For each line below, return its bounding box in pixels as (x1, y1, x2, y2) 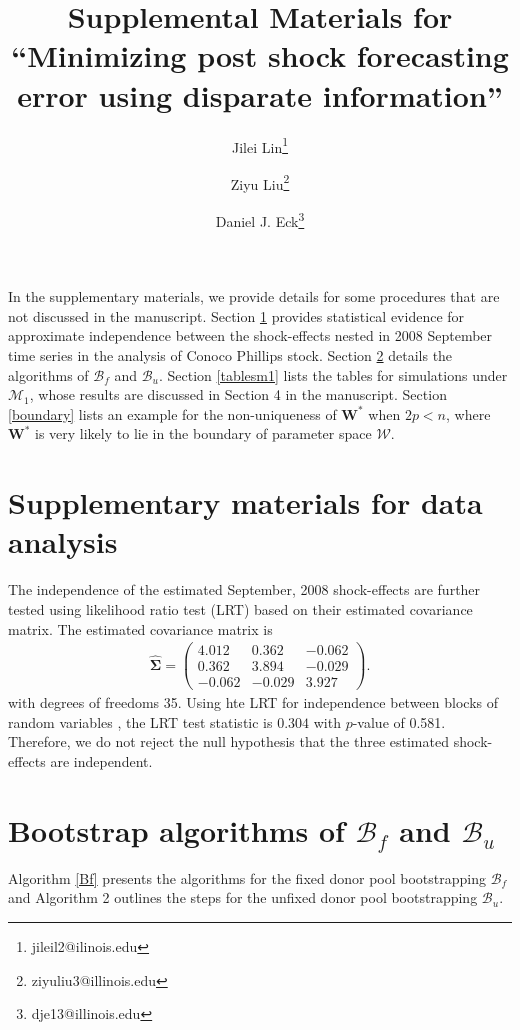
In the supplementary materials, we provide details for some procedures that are (8, 286, 500, 307)
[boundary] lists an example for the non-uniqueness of (8, 403, 337, 424)
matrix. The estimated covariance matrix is (8, 618, 273, 639)
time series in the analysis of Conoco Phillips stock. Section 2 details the (8, 345, 453, 366)
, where (446, 403, 491, 424)
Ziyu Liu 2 (230, 170, 290, 194)
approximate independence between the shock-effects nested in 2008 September (8, 325, 493, 346)
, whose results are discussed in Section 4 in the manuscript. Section (29, 384, 447, 405)
